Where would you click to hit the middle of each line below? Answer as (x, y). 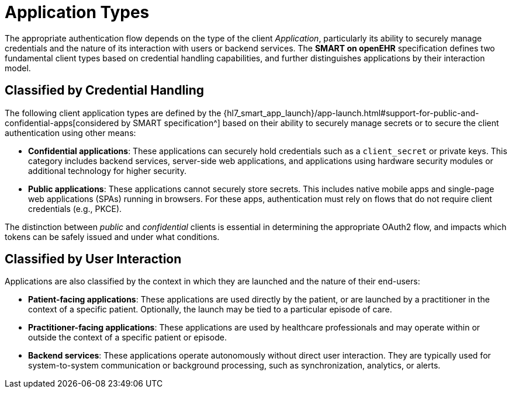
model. (18, 68)
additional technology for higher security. (107, 171)
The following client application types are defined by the (113, 113)
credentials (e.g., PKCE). (75, 208)
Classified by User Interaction (93, 259)
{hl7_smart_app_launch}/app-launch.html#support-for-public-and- (351, 113)
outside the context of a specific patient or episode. (128, 338)
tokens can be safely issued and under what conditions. (112, 237)
